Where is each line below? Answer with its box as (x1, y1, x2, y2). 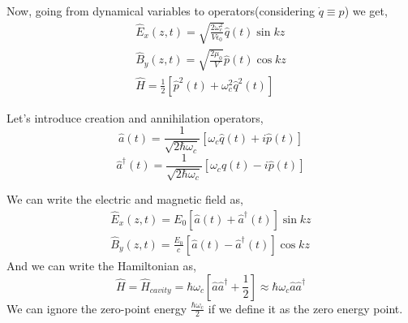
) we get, (344, 2, 388, 19)
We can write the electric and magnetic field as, (6, 191, 243, 208)
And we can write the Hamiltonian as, (6, 256, 196, 273)
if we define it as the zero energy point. (208, 299, 403, 317)
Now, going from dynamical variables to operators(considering (6, 2, 316, 19)
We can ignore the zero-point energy (6, 299, 187, 317)
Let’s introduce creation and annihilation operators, (6, 109, 264, 126)
